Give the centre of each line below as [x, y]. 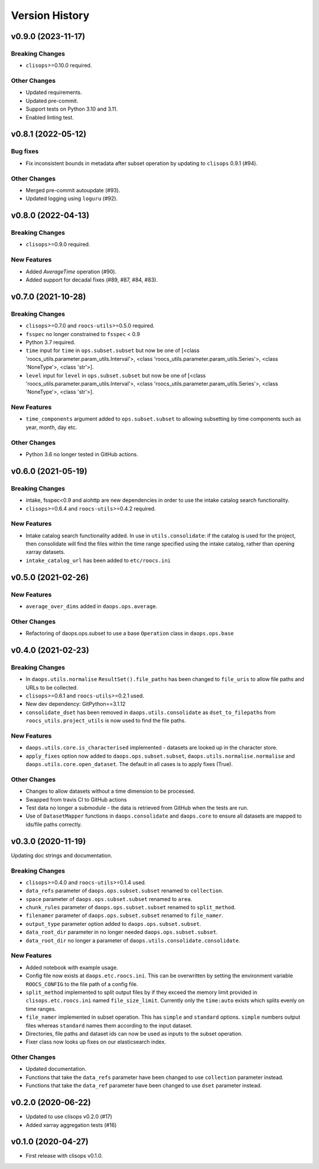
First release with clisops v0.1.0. [64, 1156]
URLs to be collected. [52, 687]
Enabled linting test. [50, 117]
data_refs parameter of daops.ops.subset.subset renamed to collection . [125, 891]
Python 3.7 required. [51, 342]
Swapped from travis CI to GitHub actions [76, 799]
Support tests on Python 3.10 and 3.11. [72, 109]
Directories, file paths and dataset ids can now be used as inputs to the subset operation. [134, 1034]
